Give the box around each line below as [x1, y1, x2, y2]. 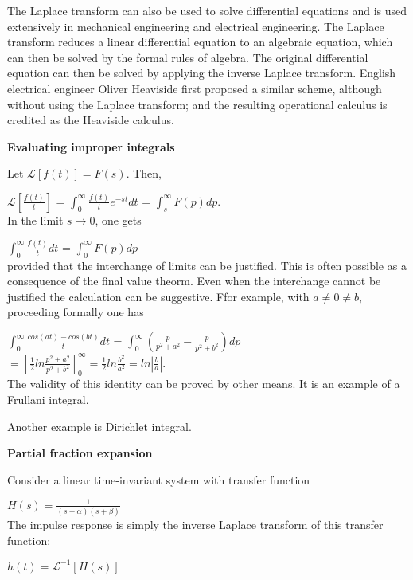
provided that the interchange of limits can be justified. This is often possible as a [7, 257, 407, 273]
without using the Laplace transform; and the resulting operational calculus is [7, 96, 388, 112]
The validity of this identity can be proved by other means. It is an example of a [7, 375, 400, 392]
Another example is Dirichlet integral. [7, 417, 192, 434]
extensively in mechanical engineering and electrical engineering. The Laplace [7, 18, 384, 34]
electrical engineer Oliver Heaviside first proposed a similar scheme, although [7, 80, 382, 96]
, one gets [95, 211, 142, 228]
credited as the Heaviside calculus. [7, 112, 174, 128]
